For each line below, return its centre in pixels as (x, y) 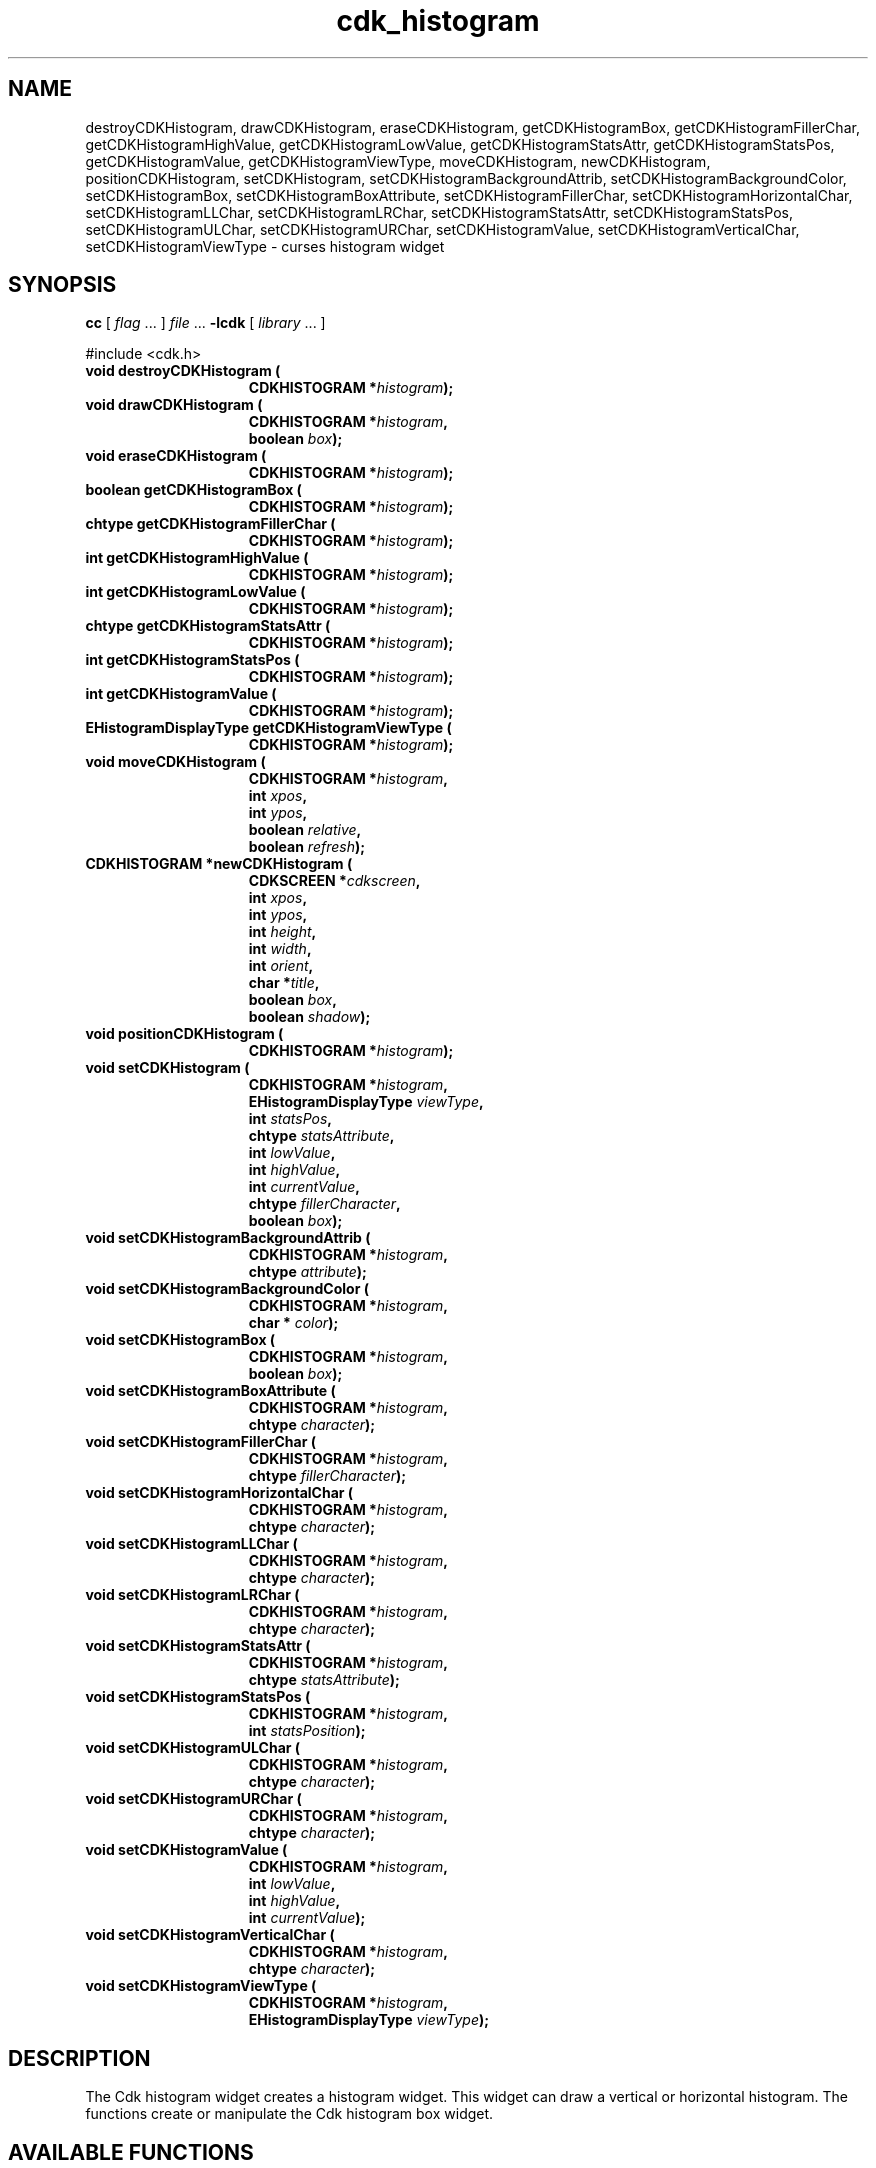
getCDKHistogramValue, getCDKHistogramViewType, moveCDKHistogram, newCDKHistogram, (398, 161)
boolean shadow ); (309, 1017)
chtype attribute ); (307, 1272)
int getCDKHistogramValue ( (181, 694)
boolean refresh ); (307, 847)
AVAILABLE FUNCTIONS (131, 2152)
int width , (280, 949)
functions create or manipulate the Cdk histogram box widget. (289, 2114)
